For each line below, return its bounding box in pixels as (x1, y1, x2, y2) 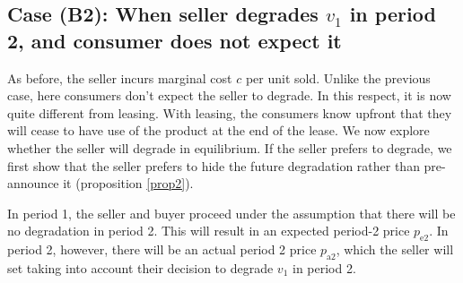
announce (7, 174, 59, 193)
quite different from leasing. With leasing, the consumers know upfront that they (7, 103, 452, 122)
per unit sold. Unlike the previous (245, 68, 431, 87)
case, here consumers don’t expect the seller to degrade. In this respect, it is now (7, 86, 451, 105)
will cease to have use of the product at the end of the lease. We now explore (7, 121, 430, 140)
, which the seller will (336, 240, 454, 259)
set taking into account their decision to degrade (7, 258, 274, 277)
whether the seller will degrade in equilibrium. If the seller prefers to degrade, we (7, 138, 452, 157)
